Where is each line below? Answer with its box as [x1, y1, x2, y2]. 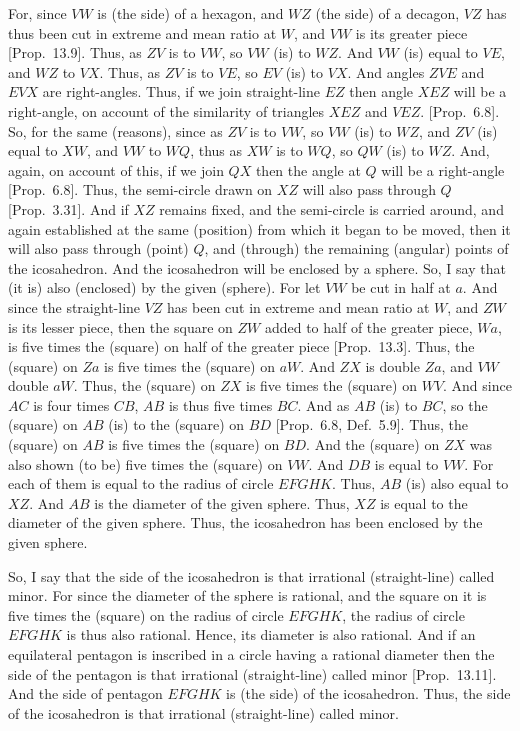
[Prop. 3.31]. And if [8, 198, 129, 219]
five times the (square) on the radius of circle [8, 604, 284, 625]
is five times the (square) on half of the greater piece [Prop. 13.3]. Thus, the [8, 336, 475, 357]
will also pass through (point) [8, 238, 189, 259]
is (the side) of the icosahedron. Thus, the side [226, 683, 511, 704]
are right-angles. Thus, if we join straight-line [42, 81, 321, 102]
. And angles [347, 61, 425, 82]
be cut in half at [351, 277, 451, 298]
